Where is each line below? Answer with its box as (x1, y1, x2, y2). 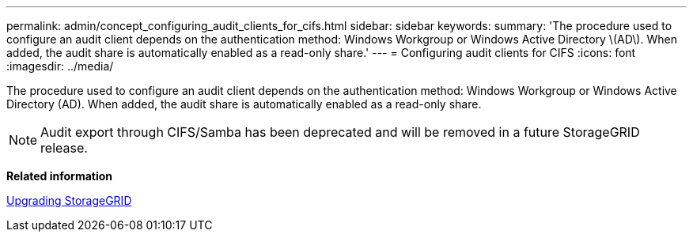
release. (40, 140, 88, 156)
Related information (6, 169, 113, 183)
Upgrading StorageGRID (6, 194, 132, 207)
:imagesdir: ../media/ (6, 59, 114, 73)
